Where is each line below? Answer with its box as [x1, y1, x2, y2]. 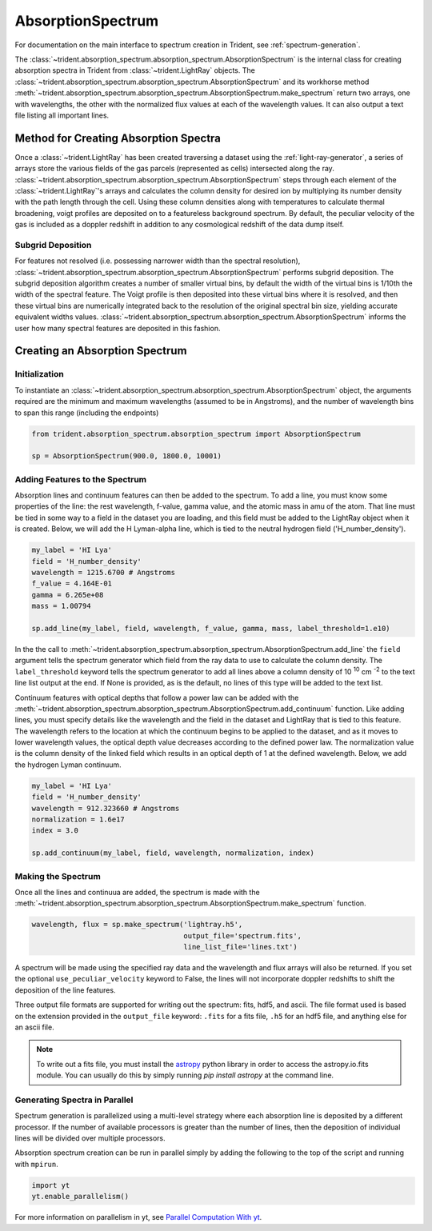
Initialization [14, 369, 64, 380]
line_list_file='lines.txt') [183, 942, 298, 952]
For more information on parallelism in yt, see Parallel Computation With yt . [14, 1213, 262, 1222]
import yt [31, 1181, 70, 1189]
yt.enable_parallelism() [31, 1192, 130, 1201]
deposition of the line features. [14, 985, 116, 995]
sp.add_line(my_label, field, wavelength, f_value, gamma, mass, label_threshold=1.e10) [31, 624, 391, 633]
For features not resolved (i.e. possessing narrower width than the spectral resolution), [14, 256, 301, 266]
